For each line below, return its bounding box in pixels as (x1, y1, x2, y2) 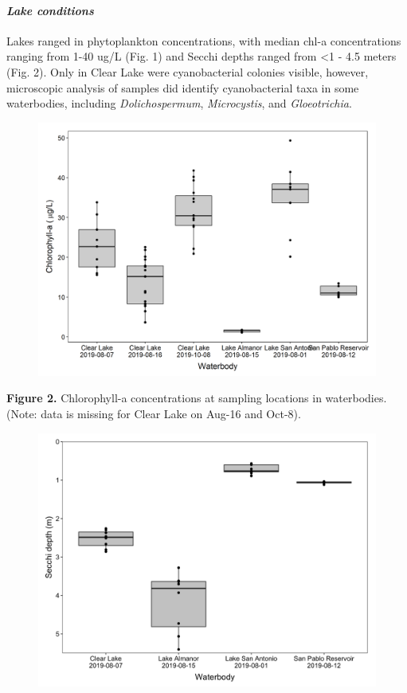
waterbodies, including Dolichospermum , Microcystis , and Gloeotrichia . (6, 95, 352, 112)
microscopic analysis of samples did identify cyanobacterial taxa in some (6, 79, 359, 96)
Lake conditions (6, 2, 94, 18)
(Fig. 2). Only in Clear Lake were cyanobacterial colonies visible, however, (6, 63, 369, 80)
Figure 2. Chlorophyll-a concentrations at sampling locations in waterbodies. (6, 390, 387, 406)
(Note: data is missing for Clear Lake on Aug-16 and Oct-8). (6, 405, 301, 421)
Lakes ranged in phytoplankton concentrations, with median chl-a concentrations (6, 32, 401, 49)
